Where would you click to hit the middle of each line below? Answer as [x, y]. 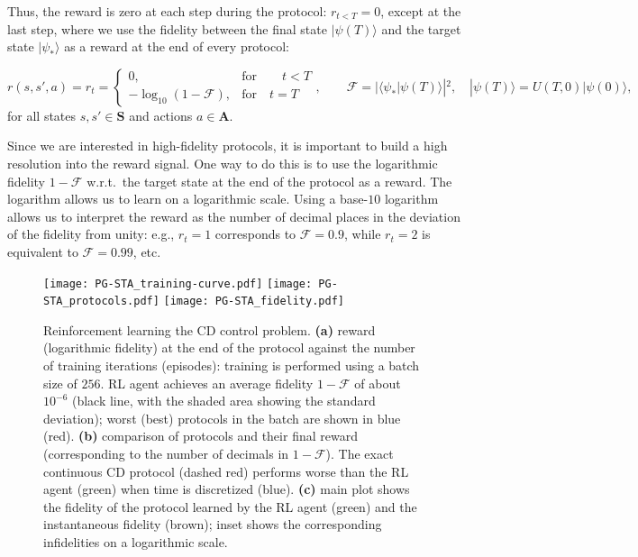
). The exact [360, 453]
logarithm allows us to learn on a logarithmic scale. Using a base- [188, 199]
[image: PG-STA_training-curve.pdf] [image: [178, 283]
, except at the [421, 11]
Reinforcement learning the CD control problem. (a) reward [210, 329]
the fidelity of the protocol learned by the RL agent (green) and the [230, 506]
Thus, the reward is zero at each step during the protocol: [167, 11]
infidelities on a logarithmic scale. [136, 541]
